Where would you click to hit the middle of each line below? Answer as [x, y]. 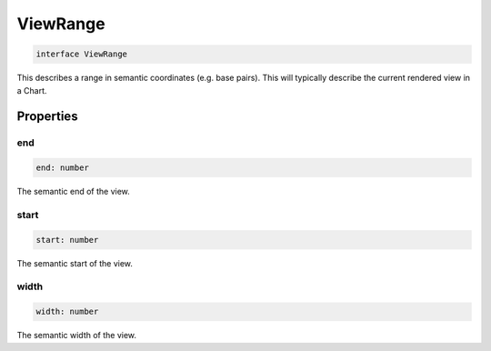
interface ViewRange [81, 54]
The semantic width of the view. [76, 336]
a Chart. [32, 90]
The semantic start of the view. [75, 263]
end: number [63, 168]
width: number [67, 312]
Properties [47, 117]
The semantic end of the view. [74, 192]
